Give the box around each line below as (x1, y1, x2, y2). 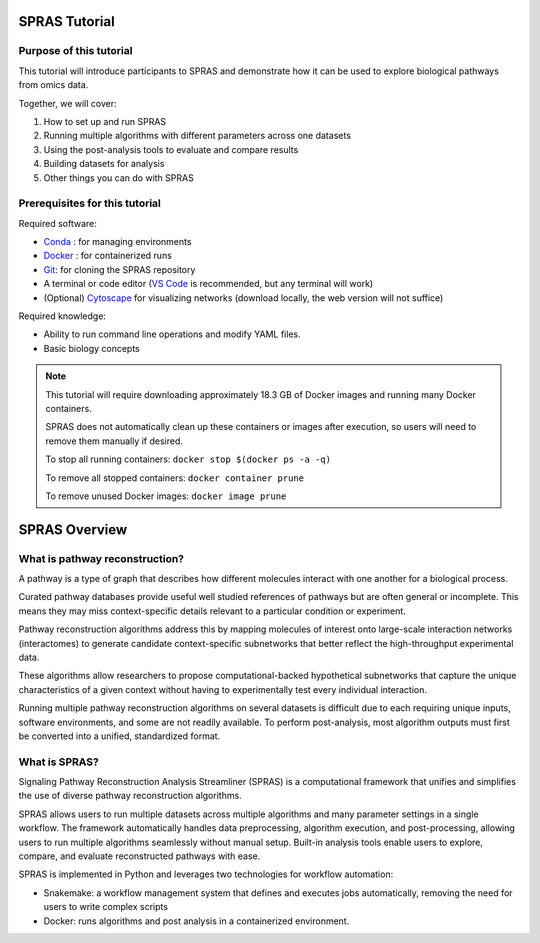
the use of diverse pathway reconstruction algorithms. (18, 790, 242, 802)
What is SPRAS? (18, 755, 99, 769)
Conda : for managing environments (43, 236, 192, 248)
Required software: (18, 217, 97, 229)
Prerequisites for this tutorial (18, 196, 162, 210)
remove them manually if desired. (45, 435, 184, 447)
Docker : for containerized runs (43, 250, 172, 262)
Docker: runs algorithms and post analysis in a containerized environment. (43, 915, 350, 927)
